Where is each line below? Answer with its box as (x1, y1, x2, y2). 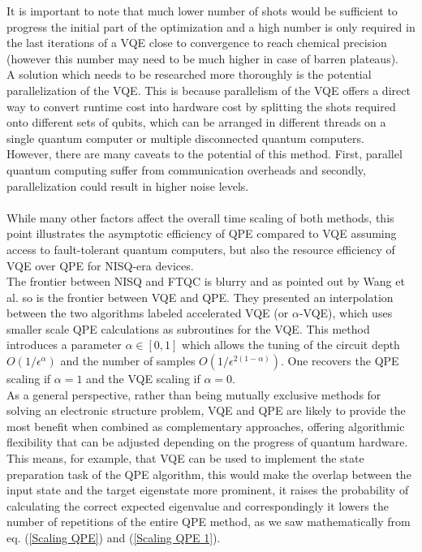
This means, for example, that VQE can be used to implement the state (6, 450, 364, 467)
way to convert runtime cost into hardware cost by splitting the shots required (6, 97, 396, 114)
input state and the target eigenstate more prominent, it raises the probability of (6, 481, 409, 498)
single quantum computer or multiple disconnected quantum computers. (6, 129, 364, 146)
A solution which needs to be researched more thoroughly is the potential (6, 66, 372, 83)
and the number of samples (60, 352, 196, 369)
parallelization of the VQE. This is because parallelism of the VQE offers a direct (6, 81, 411, 98)
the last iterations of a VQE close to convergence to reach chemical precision (6, 34, 387, 51)
